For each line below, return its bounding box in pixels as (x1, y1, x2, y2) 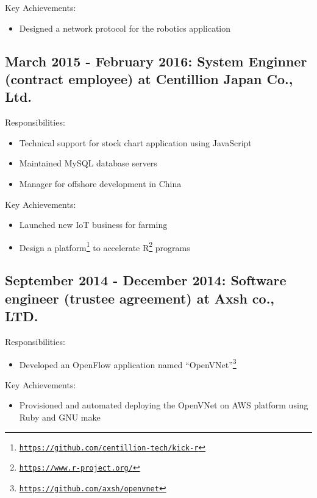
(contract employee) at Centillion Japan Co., (5, 69, 293, 88)
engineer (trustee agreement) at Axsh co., (5, 288, 275, 307)
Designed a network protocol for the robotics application (19, 21, 231, 34)
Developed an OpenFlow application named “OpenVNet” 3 (19, 356, 237, 371)
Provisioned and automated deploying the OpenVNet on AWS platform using (19, 399, 308, 411)
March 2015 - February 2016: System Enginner (5, 51, 307, 70)
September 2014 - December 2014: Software (5, 271, 287, 290)
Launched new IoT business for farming (19, 218, 168, 231)
